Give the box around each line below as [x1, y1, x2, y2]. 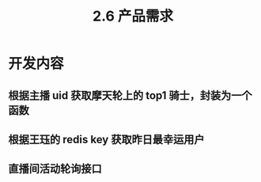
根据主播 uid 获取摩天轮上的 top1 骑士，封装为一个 [8, 89, 252, 102]
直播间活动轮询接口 [8, 162, 102, 176]
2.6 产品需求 [92, 7, 174, 25]
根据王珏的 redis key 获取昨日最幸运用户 [8, 132, 205, 146]
